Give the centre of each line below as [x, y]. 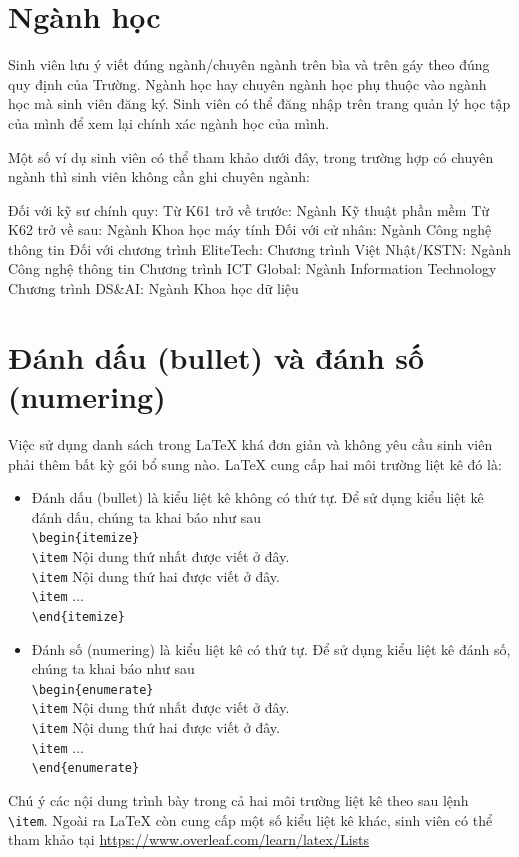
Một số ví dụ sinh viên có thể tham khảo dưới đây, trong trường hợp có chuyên [251, 156]
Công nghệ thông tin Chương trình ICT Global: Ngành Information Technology [252, 268]
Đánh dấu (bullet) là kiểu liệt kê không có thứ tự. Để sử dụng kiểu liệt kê [257, 497]
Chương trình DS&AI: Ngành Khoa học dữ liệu [153, 288]
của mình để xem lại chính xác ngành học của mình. [169, 122]
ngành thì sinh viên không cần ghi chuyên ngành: [159, 176]
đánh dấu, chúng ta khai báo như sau [146, 516]
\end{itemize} [78, 616]
